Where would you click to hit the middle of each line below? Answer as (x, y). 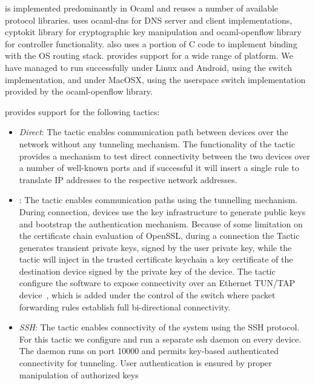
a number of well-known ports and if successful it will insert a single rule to (159, 168)
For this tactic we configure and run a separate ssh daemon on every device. (160, 339)
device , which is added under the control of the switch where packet (147, 295)
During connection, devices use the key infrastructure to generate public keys (162, 211)
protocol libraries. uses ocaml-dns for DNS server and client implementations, (149, 20)
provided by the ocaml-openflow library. (79, 91)
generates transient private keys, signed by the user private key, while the (155, 247)
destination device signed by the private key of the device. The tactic (147, 271)
